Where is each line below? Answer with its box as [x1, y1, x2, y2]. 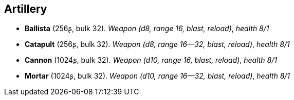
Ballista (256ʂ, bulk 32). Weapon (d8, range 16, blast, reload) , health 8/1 [25, 24, 269, 33]
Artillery [4, 3, 47, 15]
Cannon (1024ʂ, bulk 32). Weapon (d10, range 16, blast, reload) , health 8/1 [25, 56, 277, 65]
